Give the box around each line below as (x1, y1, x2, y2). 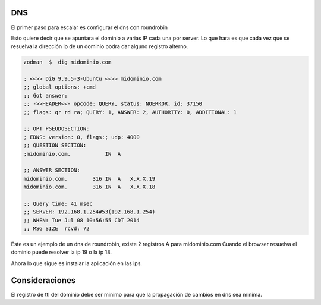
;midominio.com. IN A (23, 150, 121, 157)
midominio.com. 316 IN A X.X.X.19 (23, 175, 156, 182)
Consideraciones (11, 275, 76, 285)
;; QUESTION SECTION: (23, 142, 87, 149)
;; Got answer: (23, 92, 68, 99)
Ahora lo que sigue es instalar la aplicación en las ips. (11, 259, 143, 267)
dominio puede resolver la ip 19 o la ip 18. (11, 249, 112, 256)
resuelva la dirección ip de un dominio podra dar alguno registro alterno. (11, 43, 188, 50)
